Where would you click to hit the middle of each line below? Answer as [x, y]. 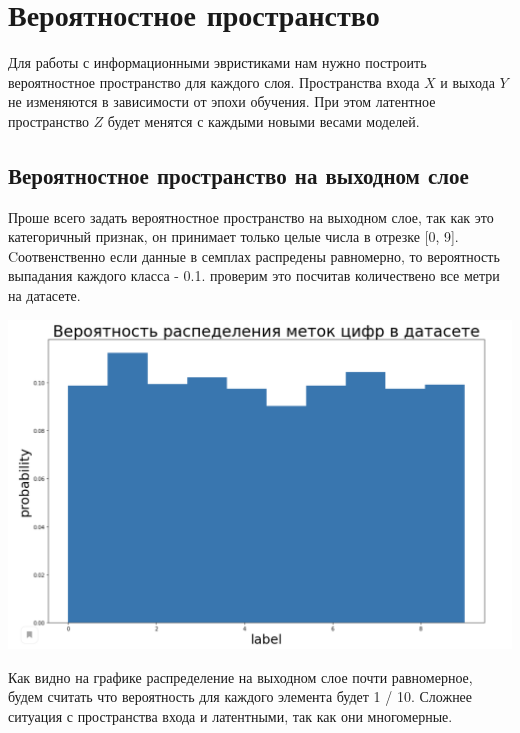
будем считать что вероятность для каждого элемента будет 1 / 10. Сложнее [240, 696]
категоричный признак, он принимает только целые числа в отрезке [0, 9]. [233, 236]
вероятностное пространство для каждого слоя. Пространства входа [214, 81]
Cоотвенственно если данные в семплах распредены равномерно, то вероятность [254, 255]
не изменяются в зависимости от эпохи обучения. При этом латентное [222, 101]
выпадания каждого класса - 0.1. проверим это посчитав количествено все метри [254, 275]
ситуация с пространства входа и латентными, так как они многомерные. [230, 715]
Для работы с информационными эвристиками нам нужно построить [217, 62]
